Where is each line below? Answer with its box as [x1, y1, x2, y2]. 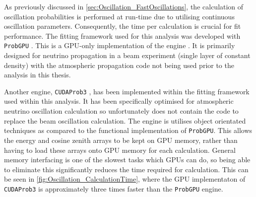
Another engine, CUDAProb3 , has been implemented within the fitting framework [4, 86, 250, 96]
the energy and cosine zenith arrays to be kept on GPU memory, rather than [4, 134, 238, 145]
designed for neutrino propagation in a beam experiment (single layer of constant [4, 50, 251, 61]
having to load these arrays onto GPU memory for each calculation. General [4, 144, 236, 155]
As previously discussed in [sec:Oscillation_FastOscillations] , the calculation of [4, 1, 244, 11]
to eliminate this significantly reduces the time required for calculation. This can [4, 164, 249, 174]
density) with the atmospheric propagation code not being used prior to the [4, 60, 234, 70]
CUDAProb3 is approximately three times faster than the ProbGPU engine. [4, 183, 223, 194]
